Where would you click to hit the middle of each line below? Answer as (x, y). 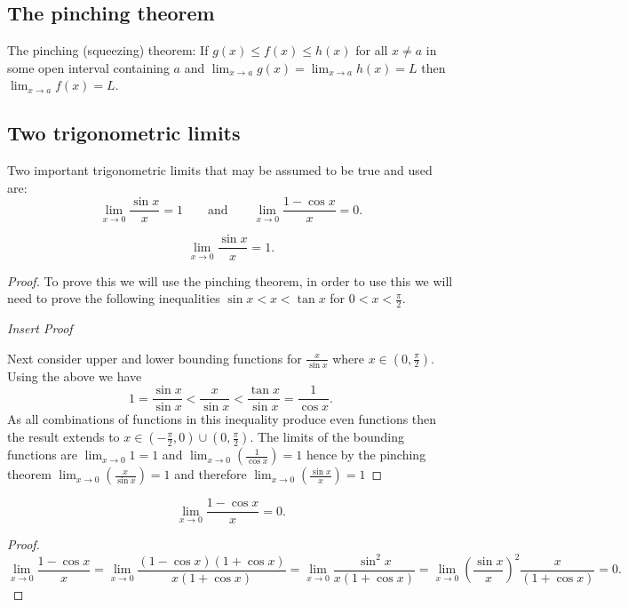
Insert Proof (40, 327)
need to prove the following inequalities (114, 298)
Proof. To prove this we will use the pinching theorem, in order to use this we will (230, 280)
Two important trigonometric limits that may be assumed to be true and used (220, 170)
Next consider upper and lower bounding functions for (155, 358)
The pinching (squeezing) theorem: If (108, 50)
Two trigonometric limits (124, 133)
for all (372, 50)
